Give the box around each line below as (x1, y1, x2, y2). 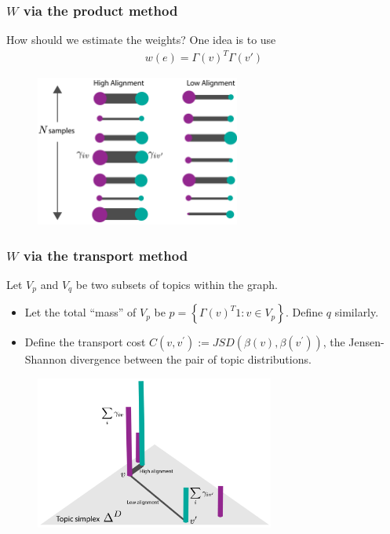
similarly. (334, 304, 379, 320)
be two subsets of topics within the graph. (75, 276, 278, 292)
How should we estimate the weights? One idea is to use (6, 31, 276, 48)
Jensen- (348, 334, 385, 350)
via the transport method (23, 245, 188, 265)
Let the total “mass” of (24, 304, 137, 320)
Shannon (24, 351, 67, 368)
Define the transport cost (24, 334, 146, 350)
